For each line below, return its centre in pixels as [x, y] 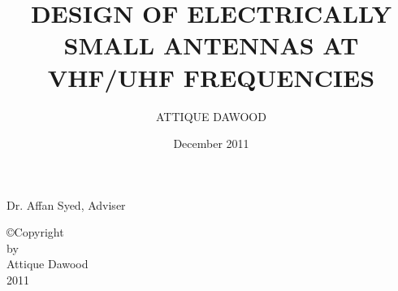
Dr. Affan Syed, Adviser [66, 204]
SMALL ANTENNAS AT [211, 45]
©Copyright [35, 232]
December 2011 [211, 143]
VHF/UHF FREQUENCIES [211, 77]
